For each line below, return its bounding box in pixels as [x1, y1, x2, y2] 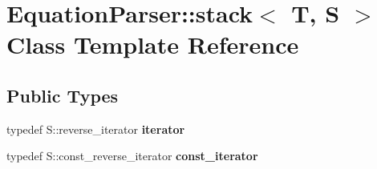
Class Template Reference [6, 28, 299, 61]
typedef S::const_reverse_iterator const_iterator [6, 147, 258, 164]
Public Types [6, 82, 119, 107]
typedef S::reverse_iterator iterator [6, 120, 185, 137]
